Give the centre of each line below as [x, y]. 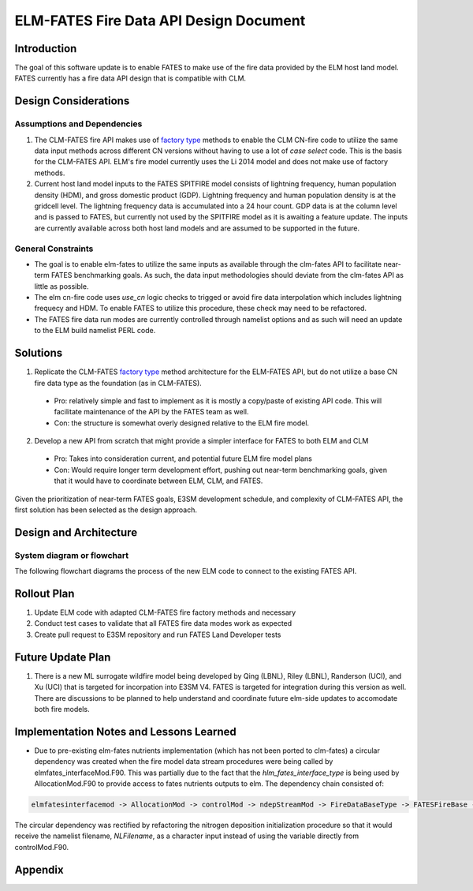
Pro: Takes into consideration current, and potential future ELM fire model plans [183, 459]
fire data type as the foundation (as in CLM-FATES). [118, 383]
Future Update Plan [63, 657]
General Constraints [54, 249]
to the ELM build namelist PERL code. [95, 331]
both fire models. [62, 709]
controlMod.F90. [42, 847]
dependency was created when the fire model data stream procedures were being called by [184, 762]
